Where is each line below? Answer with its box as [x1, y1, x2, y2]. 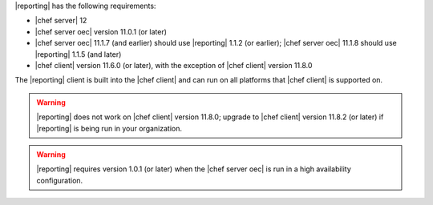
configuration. [36, 175, 83, 185]
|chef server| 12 [34, 16, 87, 26]
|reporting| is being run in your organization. [36, 123, 183, 133]
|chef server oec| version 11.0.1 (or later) [34, 26, 168, 36]
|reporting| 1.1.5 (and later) [34, 49, 122, 59]
